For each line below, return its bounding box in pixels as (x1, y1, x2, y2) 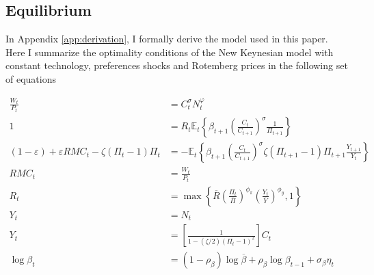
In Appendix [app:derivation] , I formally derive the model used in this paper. (5, 31, 328, 46)
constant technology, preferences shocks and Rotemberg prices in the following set (5, 58, 348, 73)
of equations (5, 71, 56, 86)
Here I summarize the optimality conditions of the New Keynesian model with (5, 44, 334, 59)
